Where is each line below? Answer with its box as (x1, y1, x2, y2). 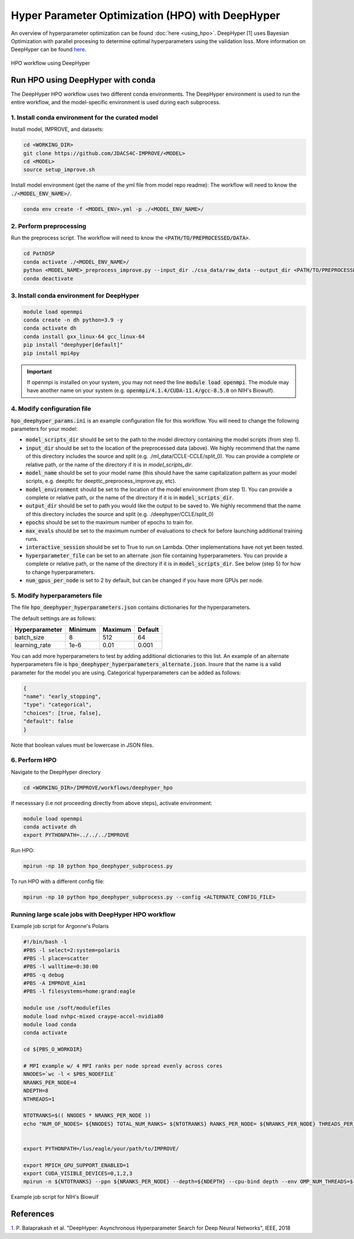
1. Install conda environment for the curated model (11, 113, 159, 121)
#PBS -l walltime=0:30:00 (23, 964, 99, 970)
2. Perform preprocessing (11, 222, 87, 231)
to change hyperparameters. (25, 568, 96, 576)
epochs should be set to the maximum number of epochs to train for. (25, 519, 194, 526)
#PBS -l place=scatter (23, 955, 89, 962)
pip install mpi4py (23, 349, 80, 356)
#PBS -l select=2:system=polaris (23, 946, 120, 953)
